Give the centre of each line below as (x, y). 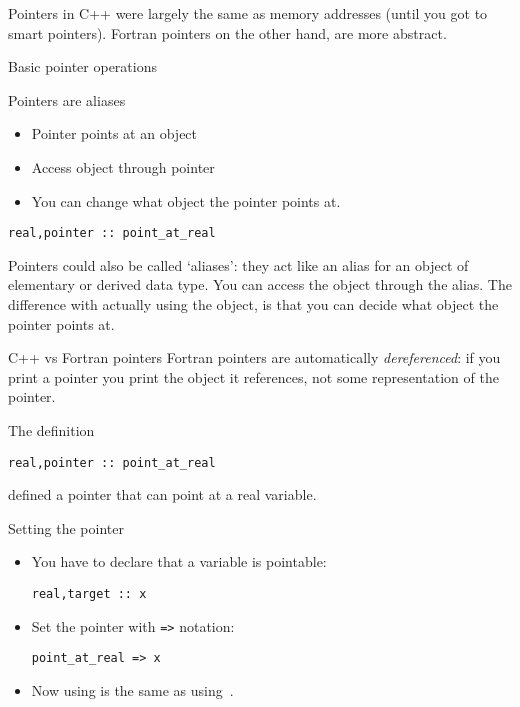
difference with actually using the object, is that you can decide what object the (253, 304)
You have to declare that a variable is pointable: (179, 561)
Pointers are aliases (67, 99)
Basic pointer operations (82, 66)
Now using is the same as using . (132, 689)
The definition (51, 429)
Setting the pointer (66, 527)
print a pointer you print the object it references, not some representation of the (253, 376)
